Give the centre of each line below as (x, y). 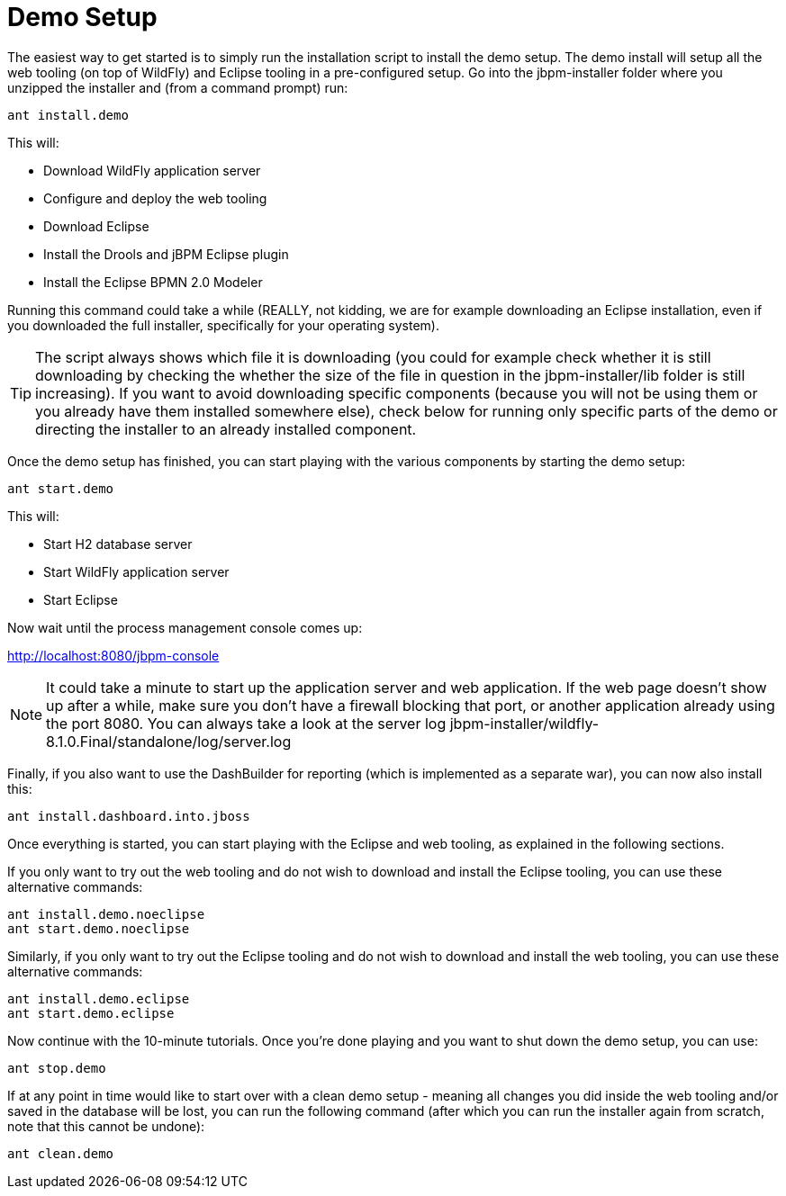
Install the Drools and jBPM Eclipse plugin (166, 254)
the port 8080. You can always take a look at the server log (246, 723)
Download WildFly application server (152, 170)
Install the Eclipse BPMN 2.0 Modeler (153, 282)
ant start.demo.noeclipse (99, 928)
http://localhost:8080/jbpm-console (113, 655)
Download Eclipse (96, 226)
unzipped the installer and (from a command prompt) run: (178, 87)
